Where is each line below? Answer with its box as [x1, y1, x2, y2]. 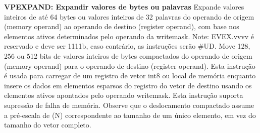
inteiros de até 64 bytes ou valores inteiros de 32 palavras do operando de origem [4, 11, 254, 22]
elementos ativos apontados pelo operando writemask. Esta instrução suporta [4, 90, 243, 100]
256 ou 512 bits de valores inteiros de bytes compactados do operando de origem [4, 50, 252, 61]
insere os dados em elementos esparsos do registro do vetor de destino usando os [4, 80, 252, 90]
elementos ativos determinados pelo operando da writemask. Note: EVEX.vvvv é [4, 31, 254, 41]
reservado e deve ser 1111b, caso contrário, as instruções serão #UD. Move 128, [4, 41, 250, 51]
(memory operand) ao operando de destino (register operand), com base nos [4, 21, 239, 32]
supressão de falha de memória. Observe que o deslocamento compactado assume [4, 99, 254, 110]
